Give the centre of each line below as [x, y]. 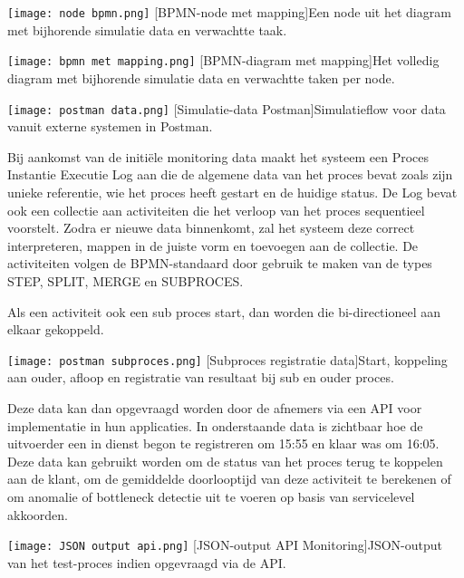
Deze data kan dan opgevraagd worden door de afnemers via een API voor [215, 407]
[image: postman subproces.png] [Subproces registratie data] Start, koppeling [227, 359]
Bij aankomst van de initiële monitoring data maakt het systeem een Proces [218, 156]
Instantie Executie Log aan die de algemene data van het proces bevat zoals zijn [230, 174]
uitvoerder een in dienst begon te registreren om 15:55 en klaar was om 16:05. [223, 443]
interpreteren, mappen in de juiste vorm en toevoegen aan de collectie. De [213, 245]
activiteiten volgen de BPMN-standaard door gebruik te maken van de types [220, 263]
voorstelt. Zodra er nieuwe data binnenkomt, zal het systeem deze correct [211, 228]
